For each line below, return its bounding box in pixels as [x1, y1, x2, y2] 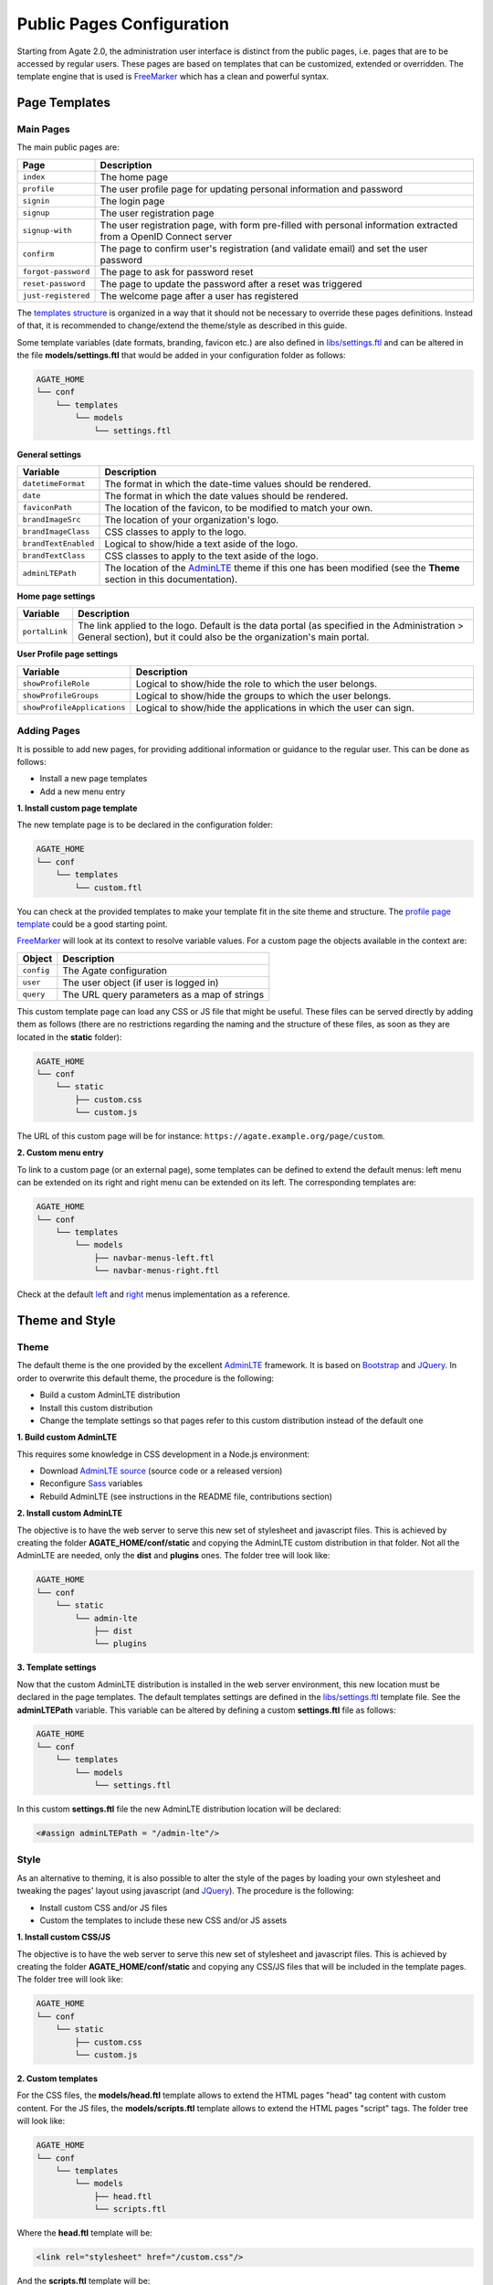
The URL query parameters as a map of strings [62, 988, 265, 1001]
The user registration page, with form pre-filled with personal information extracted [100, 218, 458, 231]
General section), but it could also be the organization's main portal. [78, 631, 370, 643]
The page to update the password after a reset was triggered [100, 277, 362, 290]
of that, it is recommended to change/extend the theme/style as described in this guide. [16, 320, 348, 331]
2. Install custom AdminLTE [16, 1508, 123, 1519]
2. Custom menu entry [16, 1147, 104, 1158]
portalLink [22, 626, 68, 636]
